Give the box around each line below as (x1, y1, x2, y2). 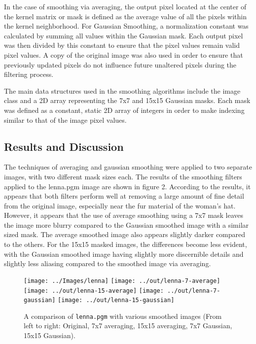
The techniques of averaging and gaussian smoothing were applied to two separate (4, 162, 252, 172)
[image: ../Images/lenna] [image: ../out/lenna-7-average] (24, 277, 220, 284)
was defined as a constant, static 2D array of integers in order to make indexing (4, 104, 245, 115)
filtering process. (4, 69, 54, 79)
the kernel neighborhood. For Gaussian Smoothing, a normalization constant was (4, 21, 249, 31)
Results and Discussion (4, 138, 124, 154)
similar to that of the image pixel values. (4, 114, 127, 125)
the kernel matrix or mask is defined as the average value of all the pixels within (4, 11, 247, 21)
